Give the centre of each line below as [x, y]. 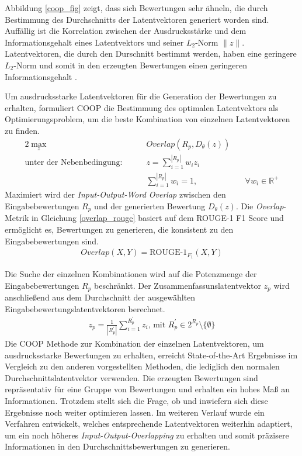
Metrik [17, 218]
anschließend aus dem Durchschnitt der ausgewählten [100, 297]
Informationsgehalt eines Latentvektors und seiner [94, 42]
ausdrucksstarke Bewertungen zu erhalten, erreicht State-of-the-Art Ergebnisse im [151, 355]
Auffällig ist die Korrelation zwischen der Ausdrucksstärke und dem [126, 31]
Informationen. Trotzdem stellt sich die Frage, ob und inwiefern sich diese [136, 400]
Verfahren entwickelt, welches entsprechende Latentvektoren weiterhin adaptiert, [149, 424]
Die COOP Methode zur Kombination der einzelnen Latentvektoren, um [134, 343]
